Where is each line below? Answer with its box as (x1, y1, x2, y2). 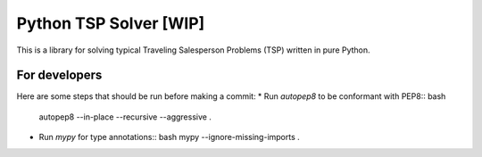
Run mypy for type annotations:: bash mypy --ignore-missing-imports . (38, 132, 301, 143)
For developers (16, 68, 103, 83)
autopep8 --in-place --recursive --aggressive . (38, 112, 212, 122)
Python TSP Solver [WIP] (16, 13, 205, 33)
